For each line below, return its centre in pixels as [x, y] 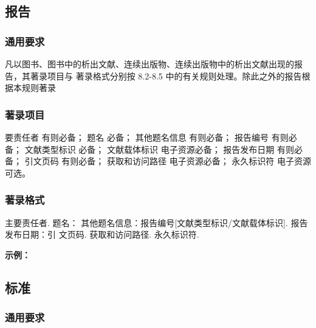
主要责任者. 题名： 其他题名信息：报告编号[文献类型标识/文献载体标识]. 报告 [156, 222]
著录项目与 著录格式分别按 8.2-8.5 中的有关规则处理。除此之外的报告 [166, 75]
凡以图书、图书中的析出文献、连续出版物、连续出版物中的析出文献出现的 [149, 64]
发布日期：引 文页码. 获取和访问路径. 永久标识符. [102, 234]
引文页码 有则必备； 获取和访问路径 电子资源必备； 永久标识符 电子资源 [168, 161]
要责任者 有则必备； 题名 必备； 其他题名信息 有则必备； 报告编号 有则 [147, 137]
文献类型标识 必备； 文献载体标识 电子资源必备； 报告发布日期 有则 [159, 149]
